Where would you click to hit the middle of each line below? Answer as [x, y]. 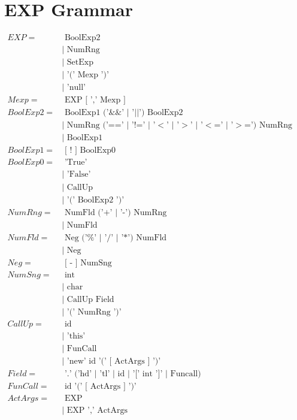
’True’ [76, 163]
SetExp [80, 63]
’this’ [76, 336]
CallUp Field [90, 299]
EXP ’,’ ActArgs [97, 411]
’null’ [76, 88]
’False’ [79, 175]
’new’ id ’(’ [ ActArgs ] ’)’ [114, 361]
